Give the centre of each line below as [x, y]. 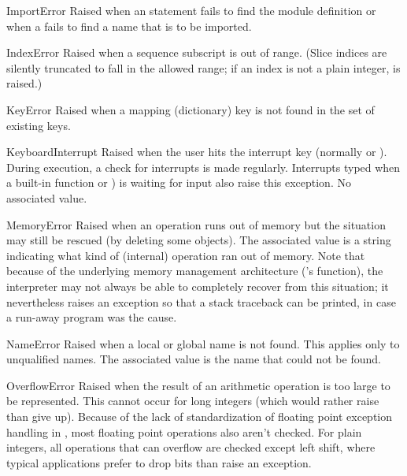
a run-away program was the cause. [92, 317]
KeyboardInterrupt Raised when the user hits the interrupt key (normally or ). [197, 152]
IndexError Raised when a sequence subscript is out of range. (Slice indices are [197, 52]
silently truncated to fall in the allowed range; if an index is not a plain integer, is [203, 67]
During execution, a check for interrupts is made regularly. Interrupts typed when [203, 167]
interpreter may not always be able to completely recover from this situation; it [198, 286]
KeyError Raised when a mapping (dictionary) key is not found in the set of [191, 109]
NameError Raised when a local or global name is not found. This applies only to [203, 343]
